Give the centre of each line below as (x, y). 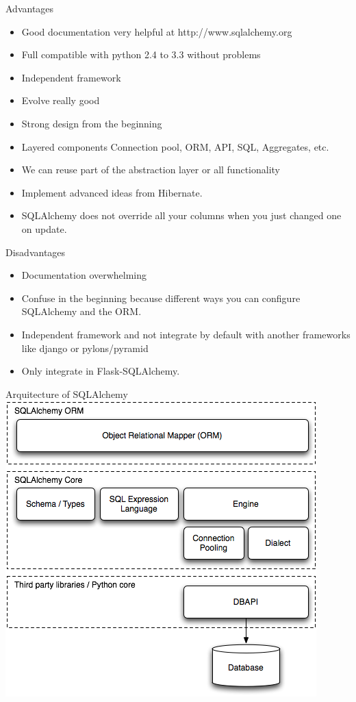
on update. (44, 228)
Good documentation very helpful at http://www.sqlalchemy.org (157, 31)
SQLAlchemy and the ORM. (81, 311)
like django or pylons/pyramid (85, 348)
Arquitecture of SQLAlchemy (67, 393)
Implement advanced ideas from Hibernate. (112, 192)
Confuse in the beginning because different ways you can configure (161, 298)
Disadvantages (36, 252)
